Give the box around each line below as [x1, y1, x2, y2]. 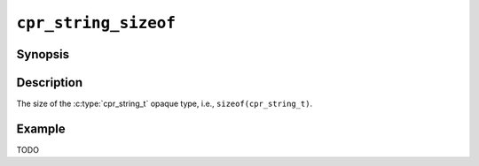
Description [16, 75, 83, 90]
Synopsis [16, 47, 70, 62]
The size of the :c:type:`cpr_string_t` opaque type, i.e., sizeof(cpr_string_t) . [16, 98, 313, 109]
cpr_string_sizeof [16, 13, 177, 33]
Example [16, 121, 66, 136]
